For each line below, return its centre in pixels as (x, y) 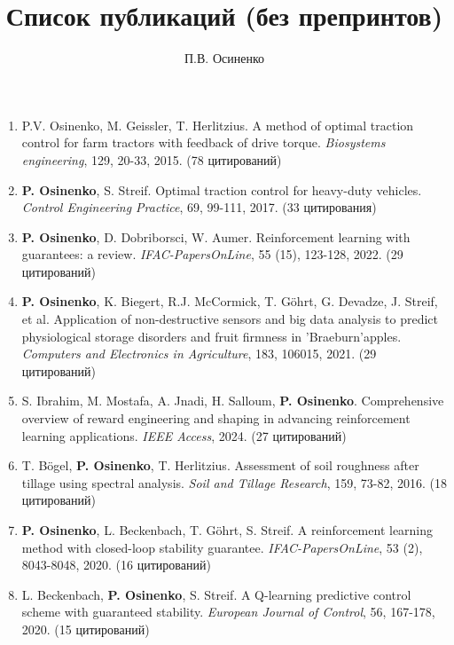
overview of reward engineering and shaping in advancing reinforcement (216, 418)
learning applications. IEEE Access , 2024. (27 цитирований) (184, 435)
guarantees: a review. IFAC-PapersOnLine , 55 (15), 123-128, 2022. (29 (212, 254)
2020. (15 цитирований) (86, 629)
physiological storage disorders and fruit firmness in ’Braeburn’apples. (211, 336)
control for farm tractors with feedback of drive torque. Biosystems (204, 142)
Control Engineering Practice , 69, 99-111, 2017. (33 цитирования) (199, 207)
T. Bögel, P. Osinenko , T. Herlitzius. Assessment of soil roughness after (220, 465)
